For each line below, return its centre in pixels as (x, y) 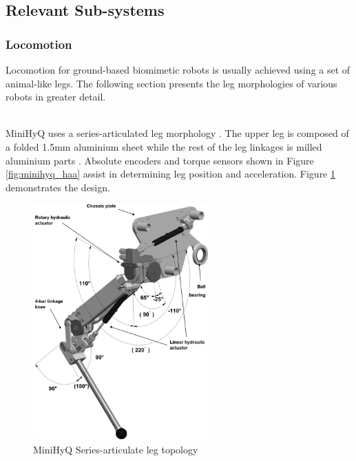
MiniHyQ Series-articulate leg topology (116, 449)
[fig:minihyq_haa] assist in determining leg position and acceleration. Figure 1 (171, 174)
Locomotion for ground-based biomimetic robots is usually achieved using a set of (178, 69)
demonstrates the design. (58, 187)
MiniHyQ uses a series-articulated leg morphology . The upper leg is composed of (177, 133)
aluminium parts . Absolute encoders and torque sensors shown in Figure (160, 160)
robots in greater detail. (56, 97)
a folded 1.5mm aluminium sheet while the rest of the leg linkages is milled (164, 146)
